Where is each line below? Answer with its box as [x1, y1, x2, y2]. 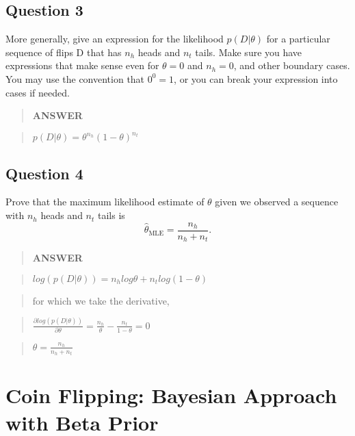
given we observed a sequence [215, 194, 339, 209]
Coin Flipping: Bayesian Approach [5, 381, 337, 409]
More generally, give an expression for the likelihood [5, 31, 224, 46]
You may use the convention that [5, 71, 145, 86]
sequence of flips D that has [5, 44, 122, 59]
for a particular [266, 31, 330, 46]
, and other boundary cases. [233, 58, 350, 73]
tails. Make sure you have [195, 44, 302, 59]
